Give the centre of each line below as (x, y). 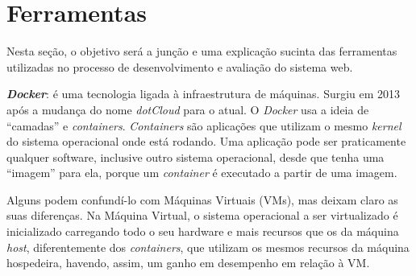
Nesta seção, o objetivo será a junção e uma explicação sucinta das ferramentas (202, 51)
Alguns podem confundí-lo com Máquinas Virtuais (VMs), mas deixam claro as (202, 199)
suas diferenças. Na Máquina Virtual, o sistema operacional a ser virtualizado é (202, 215)
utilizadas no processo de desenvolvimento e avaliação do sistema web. (180, 66)
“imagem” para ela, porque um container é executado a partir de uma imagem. (202, 173)
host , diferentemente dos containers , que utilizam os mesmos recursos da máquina (208, 247)
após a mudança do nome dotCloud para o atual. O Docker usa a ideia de (188, 109)
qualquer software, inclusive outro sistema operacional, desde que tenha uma (196, 157)
